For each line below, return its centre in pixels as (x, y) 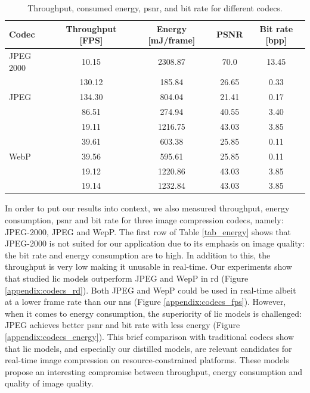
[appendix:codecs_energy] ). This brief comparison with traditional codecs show (150, 336)
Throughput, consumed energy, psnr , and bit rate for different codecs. (155, 8)
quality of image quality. (49, 383)
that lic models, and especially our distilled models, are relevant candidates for (148, 348)
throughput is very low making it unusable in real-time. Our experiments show (148, 266)
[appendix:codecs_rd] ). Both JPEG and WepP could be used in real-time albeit (151, 290)
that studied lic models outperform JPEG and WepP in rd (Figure (127, 278)
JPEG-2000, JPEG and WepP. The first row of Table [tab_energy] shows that (148, 231)
